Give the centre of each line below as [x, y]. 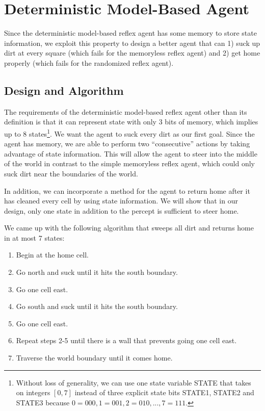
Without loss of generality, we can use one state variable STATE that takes [134, 382]
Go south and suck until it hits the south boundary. [97, 306]
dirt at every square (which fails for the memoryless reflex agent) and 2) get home [132, 53]
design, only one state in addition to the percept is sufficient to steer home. [122, 210]
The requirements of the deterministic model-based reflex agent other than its [126, 111]
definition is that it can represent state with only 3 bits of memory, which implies [131, 122]
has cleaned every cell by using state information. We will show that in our [121, 201]
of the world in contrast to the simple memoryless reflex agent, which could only [129, 163]
